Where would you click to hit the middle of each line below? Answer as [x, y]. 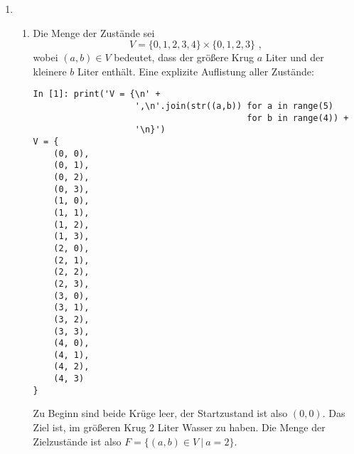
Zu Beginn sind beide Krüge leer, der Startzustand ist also [160, 413]
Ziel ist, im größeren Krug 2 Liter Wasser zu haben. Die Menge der [179, 427]
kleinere [50, 71]
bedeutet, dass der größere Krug [184, 57]
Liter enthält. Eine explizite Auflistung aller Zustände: [196, 71]
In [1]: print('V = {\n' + [97, 94]
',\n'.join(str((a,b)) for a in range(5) [234, 106]
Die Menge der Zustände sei [94, 32]
